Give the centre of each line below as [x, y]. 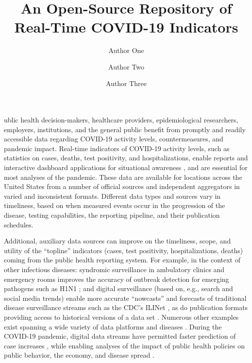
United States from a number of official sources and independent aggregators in [122, 186]
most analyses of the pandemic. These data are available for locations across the [123, 177]
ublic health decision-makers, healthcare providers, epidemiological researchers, [121, 120]
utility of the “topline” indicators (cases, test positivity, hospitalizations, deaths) [124, 250]
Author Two [126, 66]
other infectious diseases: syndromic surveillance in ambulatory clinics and [114, 269]
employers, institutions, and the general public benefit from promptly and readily [125, 129]
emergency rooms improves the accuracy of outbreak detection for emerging [117, 279]
